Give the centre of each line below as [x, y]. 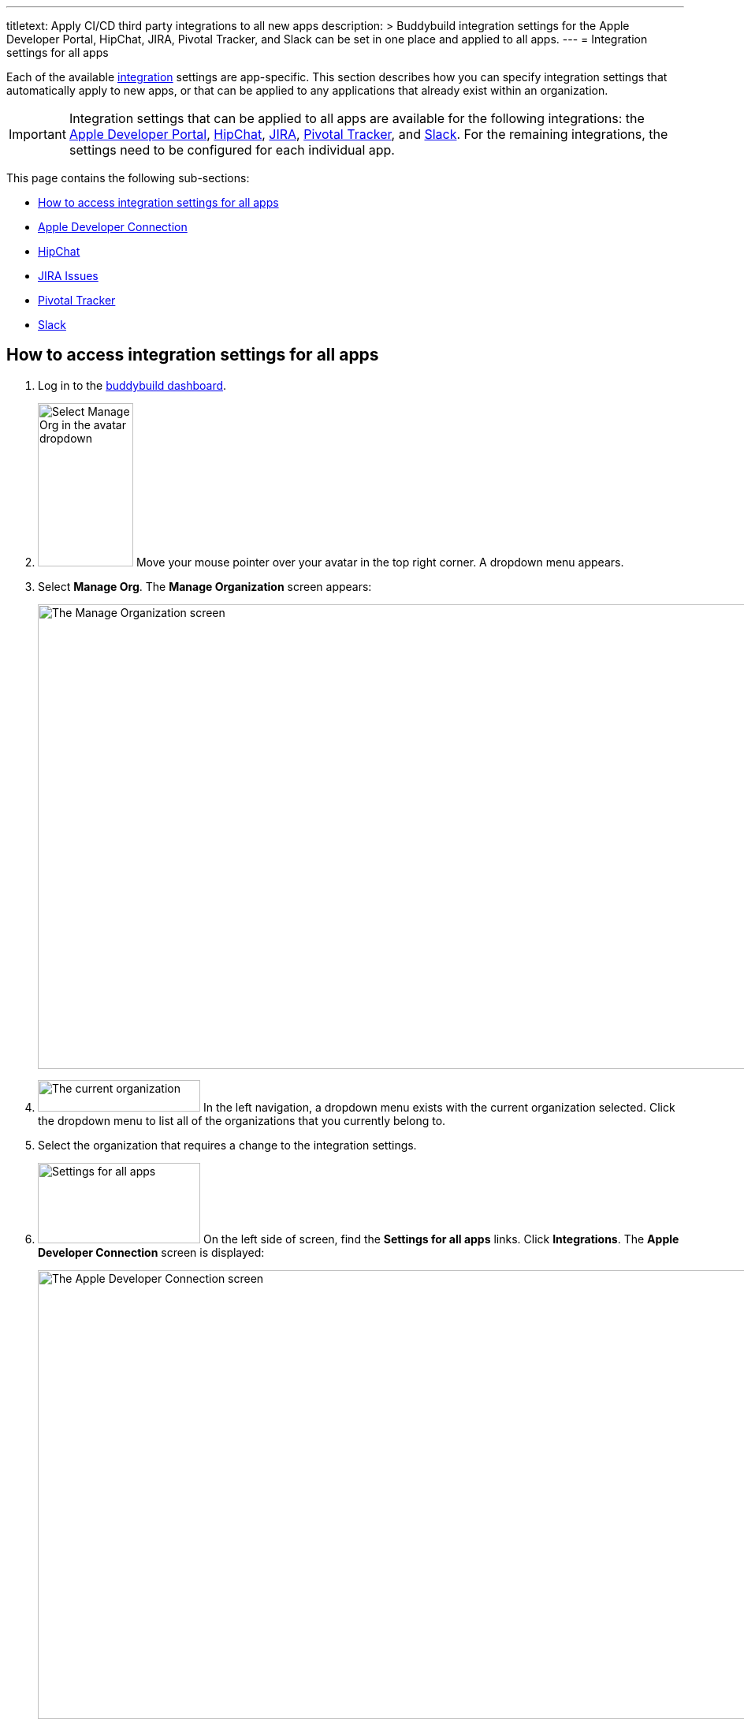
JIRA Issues [68, 276]
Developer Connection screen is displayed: [151, 1252]
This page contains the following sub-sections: [128, 178]
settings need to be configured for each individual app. [232, 150]
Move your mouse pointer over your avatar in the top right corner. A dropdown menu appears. [380, 562]
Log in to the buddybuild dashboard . [132, 385]
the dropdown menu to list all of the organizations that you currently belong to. [242, 1120]
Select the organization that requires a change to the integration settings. [227, 1145]
